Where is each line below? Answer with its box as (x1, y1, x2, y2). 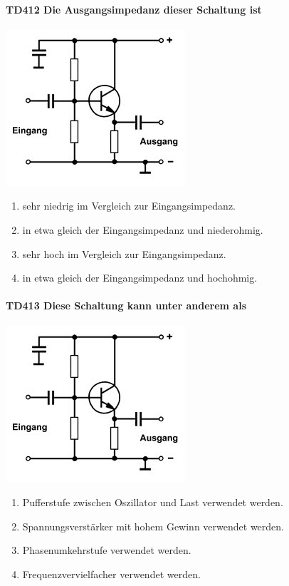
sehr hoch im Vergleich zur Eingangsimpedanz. (22, 246, 226, 261)
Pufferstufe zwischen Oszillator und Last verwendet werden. (22, 495, 283, 510)
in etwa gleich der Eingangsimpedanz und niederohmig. (22, 222, 263, 237)
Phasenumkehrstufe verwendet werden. (22, 543, 191, 557)
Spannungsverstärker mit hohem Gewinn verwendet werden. (22, 518, 284, 533)
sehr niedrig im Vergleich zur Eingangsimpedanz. (22, 198, 236, 213)
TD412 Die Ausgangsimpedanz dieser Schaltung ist (6, 1, 262, 16)
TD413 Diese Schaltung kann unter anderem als (6, 298, 246, 313)
